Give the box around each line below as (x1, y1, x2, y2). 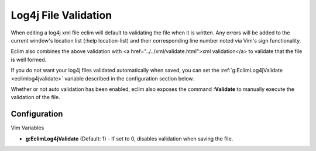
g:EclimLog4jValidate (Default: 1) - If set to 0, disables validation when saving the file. (25, 135, 233, 142)
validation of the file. (11, 94, 61, 101)
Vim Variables (11, 124, 44, 131)
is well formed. (11, 56, 47, 63)
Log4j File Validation (11, 9, 112, 22)
